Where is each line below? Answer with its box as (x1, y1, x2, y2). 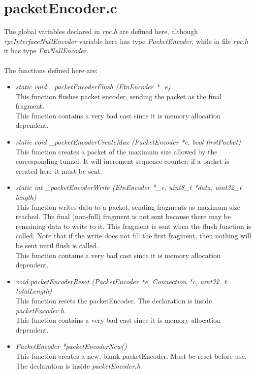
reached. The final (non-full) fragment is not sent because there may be (15, 211, 231, 222)
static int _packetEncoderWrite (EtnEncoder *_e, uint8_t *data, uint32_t (15, 182, 242, 192)
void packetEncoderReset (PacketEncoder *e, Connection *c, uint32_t (15, 276, 227, 286)
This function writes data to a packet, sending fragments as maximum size (15, 201, 241, 212)
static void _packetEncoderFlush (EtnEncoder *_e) (15, 81, 171, 92)
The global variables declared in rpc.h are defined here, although (4, 26, 198, 37)
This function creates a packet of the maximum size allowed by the (15, 146, 218, 156)
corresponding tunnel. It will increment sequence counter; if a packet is (15, 156, 229, 166)
